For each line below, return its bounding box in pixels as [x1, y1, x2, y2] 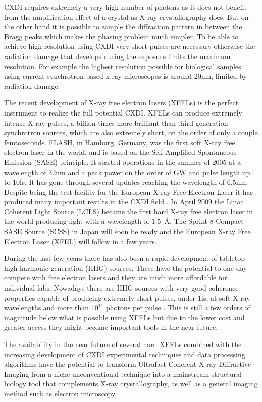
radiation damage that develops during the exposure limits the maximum [4, 50, 231, 61]
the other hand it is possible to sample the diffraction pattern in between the [4, 21, 242, 32]
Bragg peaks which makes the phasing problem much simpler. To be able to [4, 31, 239, 41]
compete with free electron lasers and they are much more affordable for [4, 272, 227, 283]
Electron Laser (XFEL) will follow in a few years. [4, 236, 157, 246]
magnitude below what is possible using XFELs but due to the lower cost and [4, 312, 245, 322]
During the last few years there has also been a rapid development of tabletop [4, 253, 245, 263]
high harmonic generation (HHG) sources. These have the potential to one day [4, 262, 247, 273]
